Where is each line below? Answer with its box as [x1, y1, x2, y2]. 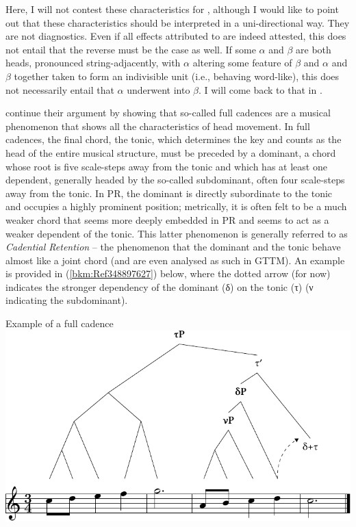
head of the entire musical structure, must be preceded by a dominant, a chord [5, 145, 336, 159]
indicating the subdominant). [5, 293, 128, 307]
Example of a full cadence [5, 316, 114, 331]
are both [296, 42, 331, 56]
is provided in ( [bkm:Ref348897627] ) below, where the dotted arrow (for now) [5, 266, 331, 281]
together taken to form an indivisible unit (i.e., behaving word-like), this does [14, 68, 340, 83]
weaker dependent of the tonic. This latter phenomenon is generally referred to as [5, 226, 348, 240]
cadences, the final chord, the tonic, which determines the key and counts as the [5, 132, 342, 146]
